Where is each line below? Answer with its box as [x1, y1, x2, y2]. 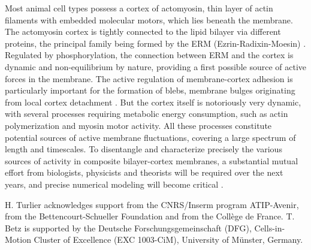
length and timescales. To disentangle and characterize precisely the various [5, 143, 282, 155]
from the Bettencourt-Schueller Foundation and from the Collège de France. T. [5, 210, 295, 222]
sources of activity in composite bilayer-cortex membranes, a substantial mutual [5, 154, 298, 167]
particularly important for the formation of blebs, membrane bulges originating [5, 84, 295, 97]
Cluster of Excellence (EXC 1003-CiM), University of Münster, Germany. [34, 233, 303, 246]
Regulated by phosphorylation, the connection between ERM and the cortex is [5, 49, 294, 61]
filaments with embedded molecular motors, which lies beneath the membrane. [5, 13, 293, 26]
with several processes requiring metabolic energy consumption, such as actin [5, 107, 288, 120]
